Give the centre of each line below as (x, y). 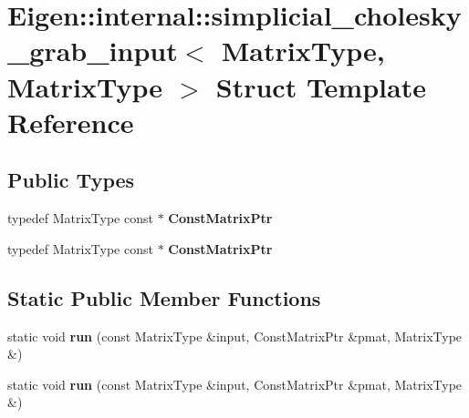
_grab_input (93, 51)
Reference (71, 122)
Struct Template (321, 86)
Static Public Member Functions (164, 297)
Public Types (71, 180)
